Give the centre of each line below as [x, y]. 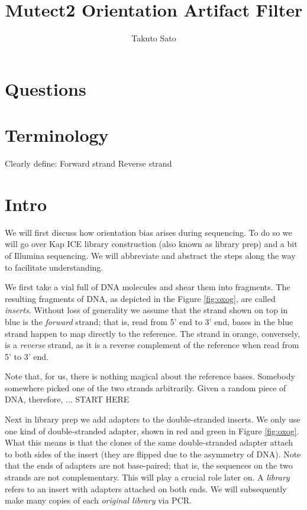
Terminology [57, 135]
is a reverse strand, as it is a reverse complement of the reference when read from [152, 345]
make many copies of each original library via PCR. [98, 500]
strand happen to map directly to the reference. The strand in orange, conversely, [153, 333]
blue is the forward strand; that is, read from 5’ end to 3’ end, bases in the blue [149, 321]
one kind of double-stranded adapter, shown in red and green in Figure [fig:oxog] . [152, 431]
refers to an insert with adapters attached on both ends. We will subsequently [146, 488]
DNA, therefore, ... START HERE [67, 399]
